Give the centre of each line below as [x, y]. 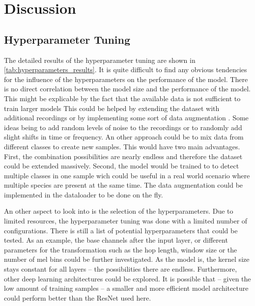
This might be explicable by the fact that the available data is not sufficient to [122, 98]
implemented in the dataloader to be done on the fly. [84, 194]
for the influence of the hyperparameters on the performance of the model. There [126, 79]
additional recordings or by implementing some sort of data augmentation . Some [126, 118]
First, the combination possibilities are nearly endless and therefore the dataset [123, 156]
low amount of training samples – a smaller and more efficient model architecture [126, 288]
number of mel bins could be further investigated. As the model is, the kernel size [127, 259]
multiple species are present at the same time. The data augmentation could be [124, 185]
